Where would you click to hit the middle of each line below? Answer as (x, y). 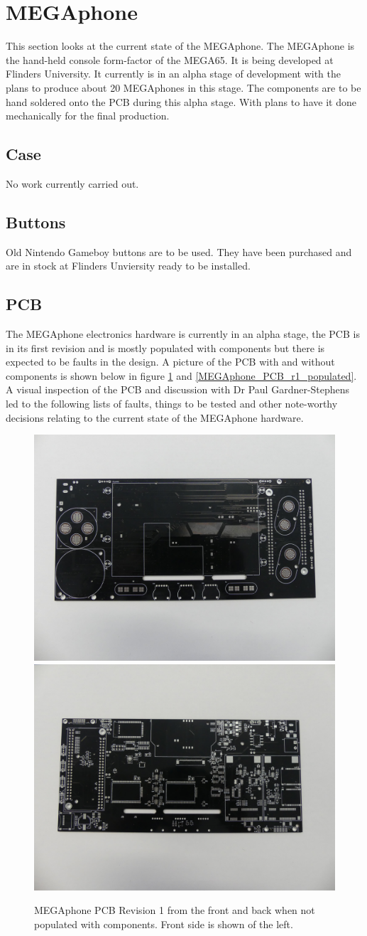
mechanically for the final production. (88, 116)
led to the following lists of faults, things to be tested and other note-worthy (172, 404)
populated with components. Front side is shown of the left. (164, 924)
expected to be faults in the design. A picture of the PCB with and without (170, 362)
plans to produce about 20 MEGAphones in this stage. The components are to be (183, 87)
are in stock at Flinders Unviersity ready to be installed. (128, 266)
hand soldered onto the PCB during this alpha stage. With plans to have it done (181, 101)
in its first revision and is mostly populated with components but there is (165, 347)
